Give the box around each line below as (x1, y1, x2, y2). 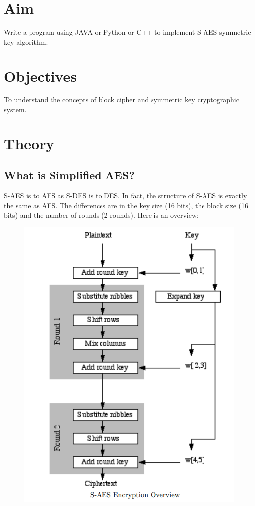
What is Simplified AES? (4, 167, 135, 183)
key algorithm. (4, 36, 48, 47)
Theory (4, 133, 54, 153)
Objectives (4, 65, 77, 86)
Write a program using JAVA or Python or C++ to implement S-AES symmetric (4, 27, 251, 37)
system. (4, 104, 27, 115)
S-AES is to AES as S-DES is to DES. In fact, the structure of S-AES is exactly (4, 190, 247, 201)
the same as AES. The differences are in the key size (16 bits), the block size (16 (4, 200, 248, 210)
